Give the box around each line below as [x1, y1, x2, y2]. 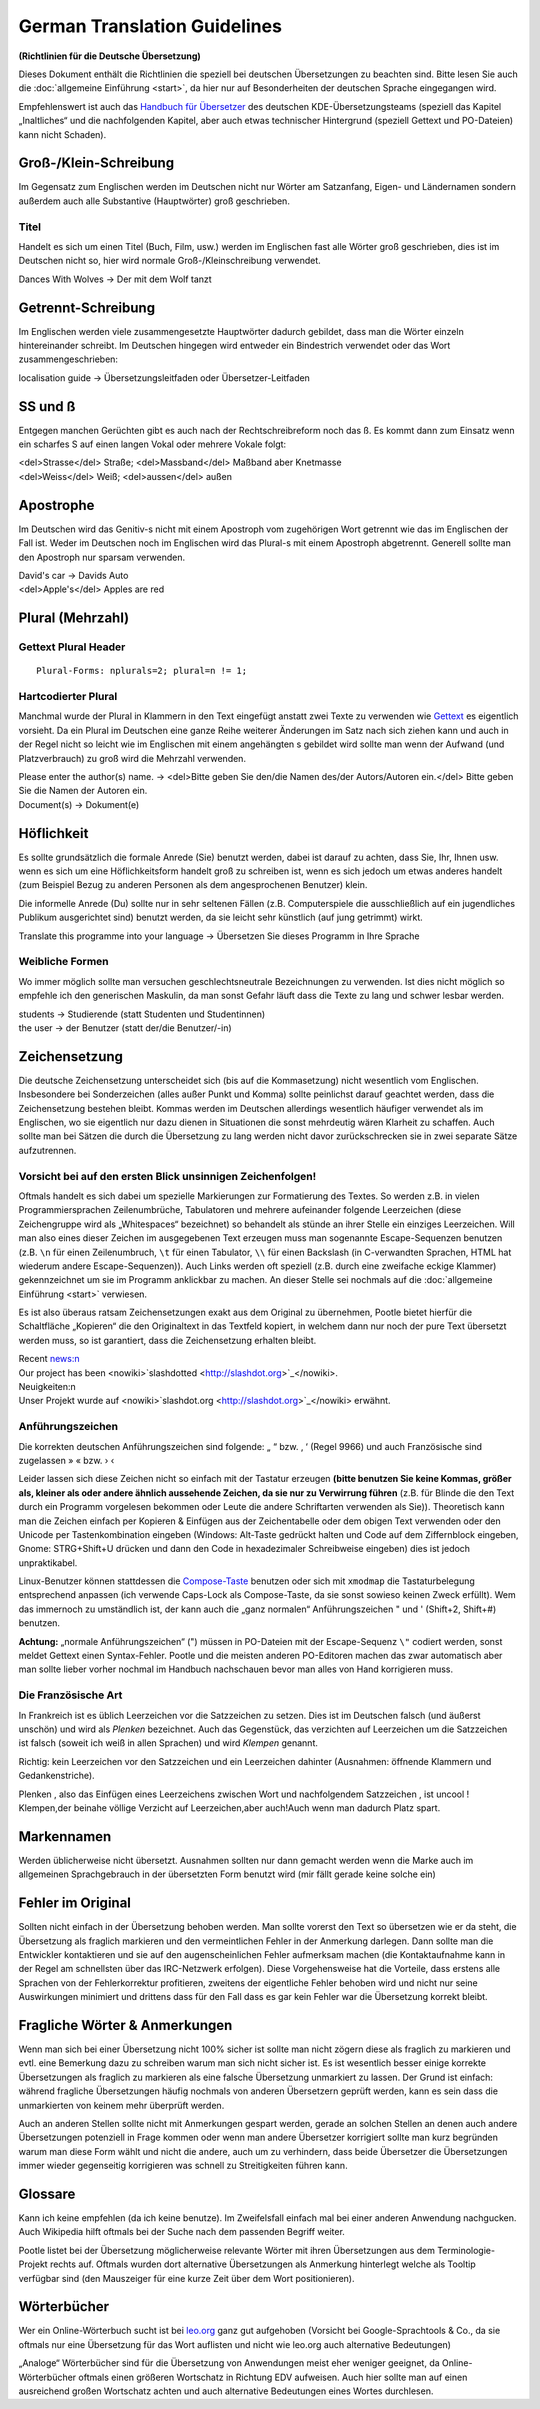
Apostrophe [18, 496, 95, 514]
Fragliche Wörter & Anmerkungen [18, 2016, 233, 2034]
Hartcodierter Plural [18, 690, 118, 704]
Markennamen [18, 1828, 112, 1845]
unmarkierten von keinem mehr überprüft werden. [18, 2099, 225, 2111]
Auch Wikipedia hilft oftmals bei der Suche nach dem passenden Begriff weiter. [18, 2226, 345, 2238]
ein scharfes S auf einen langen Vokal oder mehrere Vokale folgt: [18, 438, 287, 450]
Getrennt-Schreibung [18, 299, 155, 316]
